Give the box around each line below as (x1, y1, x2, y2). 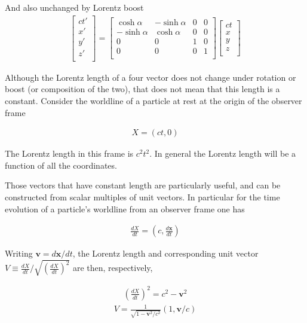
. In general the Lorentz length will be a (149, 147, 296, 160)
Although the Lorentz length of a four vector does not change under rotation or (5, 71, 296, 83)
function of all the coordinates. (5, 159, 117, 171)
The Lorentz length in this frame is (5, 147, 134, 160)
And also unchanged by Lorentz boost (5, 1, 144, 13)
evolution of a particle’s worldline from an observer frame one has (5, 202, 245, 215)
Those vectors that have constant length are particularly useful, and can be (5, 179, 281, 191)
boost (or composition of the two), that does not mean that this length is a (5, 83, 280, 95)
